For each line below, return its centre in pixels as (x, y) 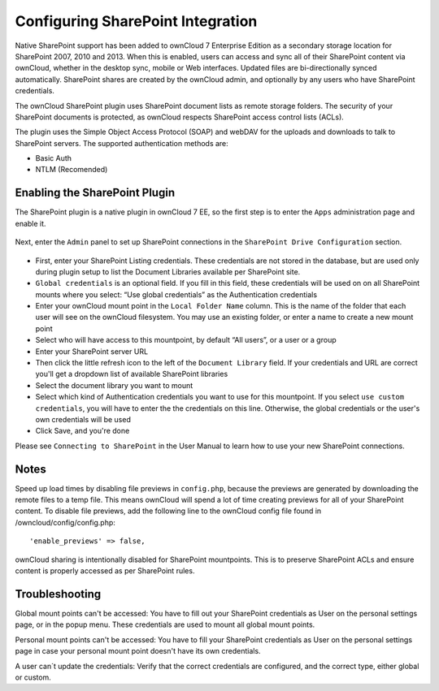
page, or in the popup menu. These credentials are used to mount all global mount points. (165, 624)
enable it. (30, 223)
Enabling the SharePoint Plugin (95, 193)
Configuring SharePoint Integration (136, 21)
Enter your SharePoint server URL (92, 351)
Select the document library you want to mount (114, 385)
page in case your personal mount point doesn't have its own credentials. (138, 651)
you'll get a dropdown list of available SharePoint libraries (132, 374)
